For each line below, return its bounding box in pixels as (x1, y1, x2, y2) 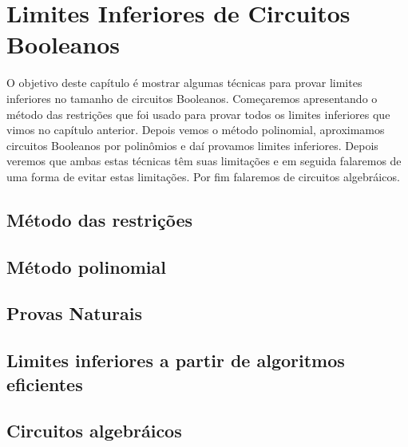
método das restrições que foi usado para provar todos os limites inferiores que (6, 105, 390, 122)
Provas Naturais (6, 301, 142, 326)
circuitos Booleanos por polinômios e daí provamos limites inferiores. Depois (6, 136, 378, 153)
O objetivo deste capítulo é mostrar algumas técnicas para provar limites (6, 74, 362, 91)
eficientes (6, 371, 83, 396)
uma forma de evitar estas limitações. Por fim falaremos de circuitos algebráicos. (6, 168, 400, 184)
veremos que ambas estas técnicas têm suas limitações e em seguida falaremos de (6, 152, 402, 169)
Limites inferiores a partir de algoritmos (6, 348, 345, 373)
